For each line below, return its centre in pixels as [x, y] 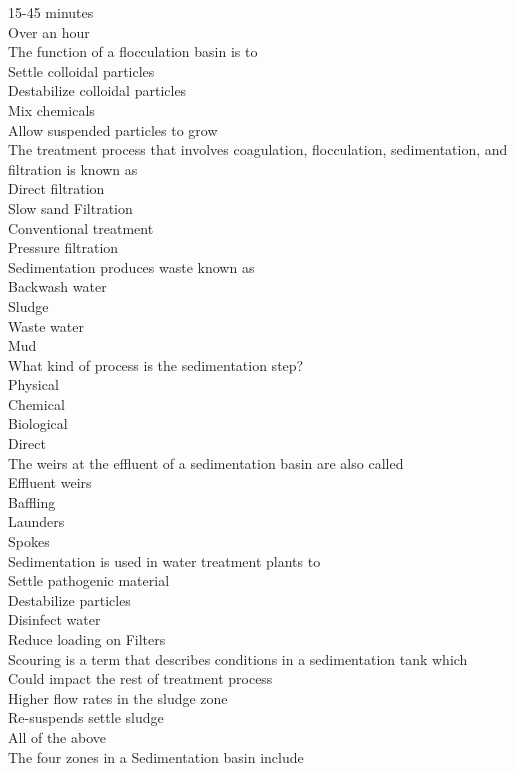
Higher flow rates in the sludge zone [118, 697]
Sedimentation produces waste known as [131, 266]
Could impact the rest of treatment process [140, 678]
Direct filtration [56, 188]
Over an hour [49, 31]
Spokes [29, 541]
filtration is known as [73, 168]
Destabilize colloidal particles [97, 90]
